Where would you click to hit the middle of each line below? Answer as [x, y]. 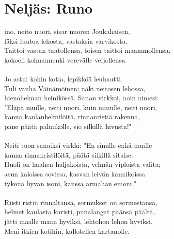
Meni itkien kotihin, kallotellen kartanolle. [67, 231]
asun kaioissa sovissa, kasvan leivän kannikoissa [75, 174]
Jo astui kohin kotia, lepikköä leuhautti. [64, 79]
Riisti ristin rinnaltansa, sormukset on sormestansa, [81, 202]
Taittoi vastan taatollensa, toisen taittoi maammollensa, [87, 50]
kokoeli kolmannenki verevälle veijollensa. [66, 59]
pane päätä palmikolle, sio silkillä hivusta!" [68, 126]
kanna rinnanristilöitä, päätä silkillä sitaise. [69, 154]
